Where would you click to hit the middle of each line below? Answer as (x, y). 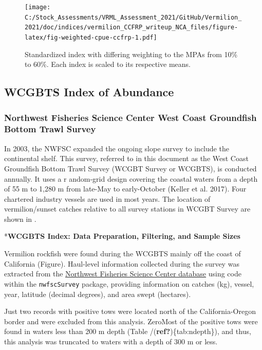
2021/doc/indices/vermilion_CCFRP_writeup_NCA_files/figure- (132, 28)
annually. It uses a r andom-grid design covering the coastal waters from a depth (131, 178)
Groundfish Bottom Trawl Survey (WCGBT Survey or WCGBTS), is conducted (130, 168)
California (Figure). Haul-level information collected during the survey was (122, 263)
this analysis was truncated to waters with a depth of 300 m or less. (111, 341)
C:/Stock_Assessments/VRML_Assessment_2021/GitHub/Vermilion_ (133, 17)
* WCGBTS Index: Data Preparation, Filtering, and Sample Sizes (122, 236)
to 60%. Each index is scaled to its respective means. (108, 64)
